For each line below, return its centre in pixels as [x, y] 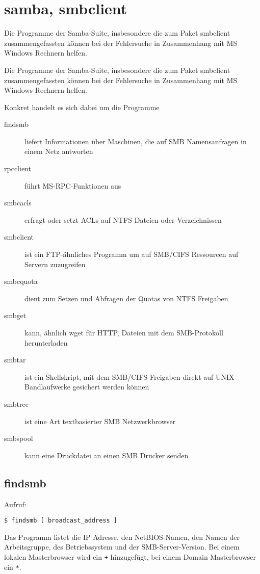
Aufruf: [15, 504]
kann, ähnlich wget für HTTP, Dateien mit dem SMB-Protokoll [124, 332]
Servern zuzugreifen [55, 264]
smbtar [15, 360]
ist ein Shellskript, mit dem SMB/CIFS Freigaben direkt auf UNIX [129, 376]
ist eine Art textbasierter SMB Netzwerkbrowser [100, 421]
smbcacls [18, 203]
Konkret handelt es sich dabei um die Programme [82, 107]
